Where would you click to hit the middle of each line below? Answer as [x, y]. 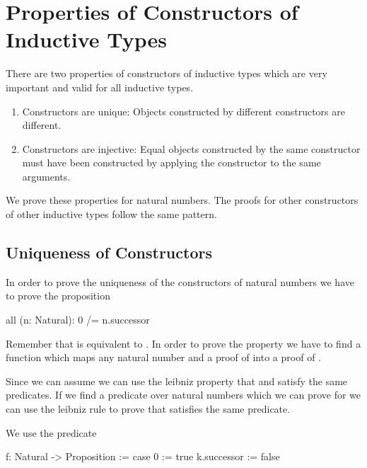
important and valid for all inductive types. [100, 87]
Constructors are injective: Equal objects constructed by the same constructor [191, 148]
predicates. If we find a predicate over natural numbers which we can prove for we [183, 395]
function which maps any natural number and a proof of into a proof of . [163, 357]
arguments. [46, 176]
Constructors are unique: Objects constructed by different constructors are [183, 111]
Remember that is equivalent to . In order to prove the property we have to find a [183, 343]
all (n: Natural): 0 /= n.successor [78, 320]
